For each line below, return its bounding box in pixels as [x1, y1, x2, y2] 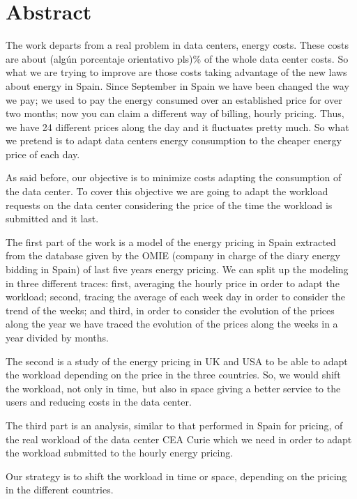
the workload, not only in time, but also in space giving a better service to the [6, 381, 341, 395]
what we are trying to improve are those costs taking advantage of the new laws [6, 65, 347, 79]
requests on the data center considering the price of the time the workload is [6, 197, 333, 212]
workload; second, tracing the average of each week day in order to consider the [6, 289, 345, 304]
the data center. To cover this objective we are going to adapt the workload [6, 184, 328, 199]
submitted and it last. [6, 211, 99, 226]
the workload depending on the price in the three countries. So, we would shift [6, 367, 341, 382]
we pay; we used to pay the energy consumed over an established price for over [6, 92, 342, 107]
